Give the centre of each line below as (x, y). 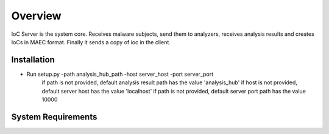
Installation (33, 60)
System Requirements (54, 117)
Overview (36, 16)
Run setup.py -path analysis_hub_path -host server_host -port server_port (120, 74)
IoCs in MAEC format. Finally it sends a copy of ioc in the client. (91, 42)
